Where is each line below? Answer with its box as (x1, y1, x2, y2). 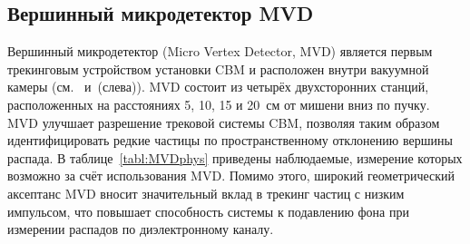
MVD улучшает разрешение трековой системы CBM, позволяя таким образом (7, 112, 440, 132)
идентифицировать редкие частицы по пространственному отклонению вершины (7, 131, 453, 150)
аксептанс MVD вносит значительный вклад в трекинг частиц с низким (7, 183, 405, 202)
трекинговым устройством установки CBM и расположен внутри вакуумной (7, 59, 429, 78)
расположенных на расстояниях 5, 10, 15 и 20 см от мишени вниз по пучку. (7, 94, 430, 113)
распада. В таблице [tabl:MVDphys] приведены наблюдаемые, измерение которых (7, 148, 463, 167)
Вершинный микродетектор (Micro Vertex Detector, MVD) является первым (7, 42, 433, 61)
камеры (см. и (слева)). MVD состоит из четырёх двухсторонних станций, (7, 77, 429, 96)
